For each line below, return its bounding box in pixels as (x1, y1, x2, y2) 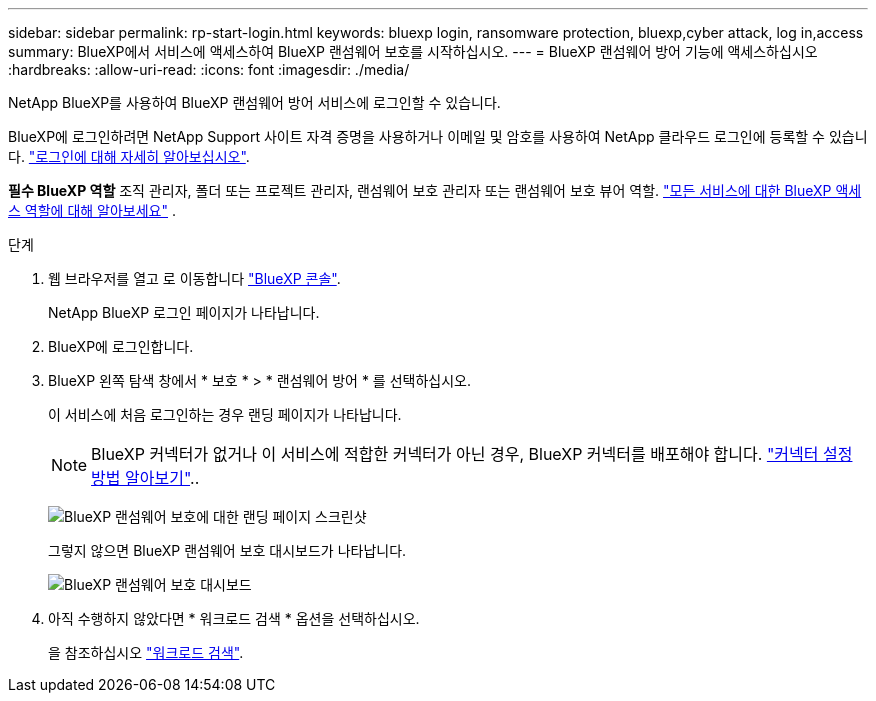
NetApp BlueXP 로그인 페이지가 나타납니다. (48, 304, 320, 321)
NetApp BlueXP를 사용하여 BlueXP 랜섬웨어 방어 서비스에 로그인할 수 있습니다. (8, 94, 501, 111)
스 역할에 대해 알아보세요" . (8, 202, 176, 219)
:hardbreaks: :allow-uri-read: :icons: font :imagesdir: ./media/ (8, 61, 410, 78)
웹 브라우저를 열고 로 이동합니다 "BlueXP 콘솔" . (48, 270, 341, 287)
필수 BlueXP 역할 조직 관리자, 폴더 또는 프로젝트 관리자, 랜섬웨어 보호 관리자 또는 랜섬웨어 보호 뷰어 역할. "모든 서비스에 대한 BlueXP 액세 (8, 182, 862, 199)
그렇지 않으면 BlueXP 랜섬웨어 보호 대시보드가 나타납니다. (48, 542, 407, 559)
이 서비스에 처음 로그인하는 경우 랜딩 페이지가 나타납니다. (48, 406, 402, 423)
